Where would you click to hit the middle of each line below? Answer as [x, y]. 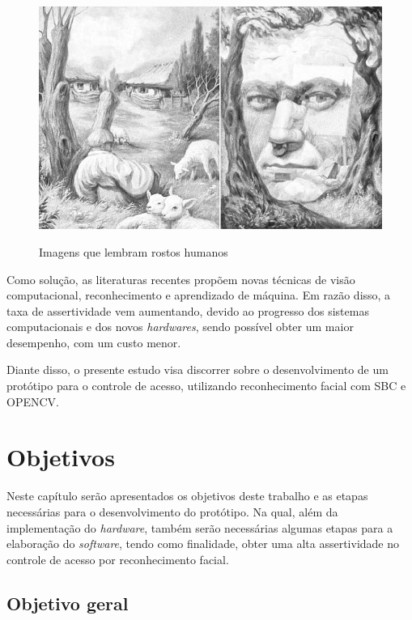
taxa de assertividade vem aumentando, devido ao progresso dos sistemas [188, 310]
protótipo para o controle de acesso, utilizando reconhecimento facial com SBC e [206, 386]
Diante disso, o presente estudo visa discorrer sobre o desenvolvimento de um [198, 369]
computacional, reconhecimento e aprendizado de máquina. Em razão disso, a [199, 295]
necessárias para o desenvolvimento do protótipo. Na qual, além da [172, 511]
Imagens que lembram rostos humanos [134, 251]
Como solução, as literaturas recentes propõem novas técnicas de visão [181, 279]
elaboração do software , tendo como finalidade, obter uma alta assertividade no [203, 544]
